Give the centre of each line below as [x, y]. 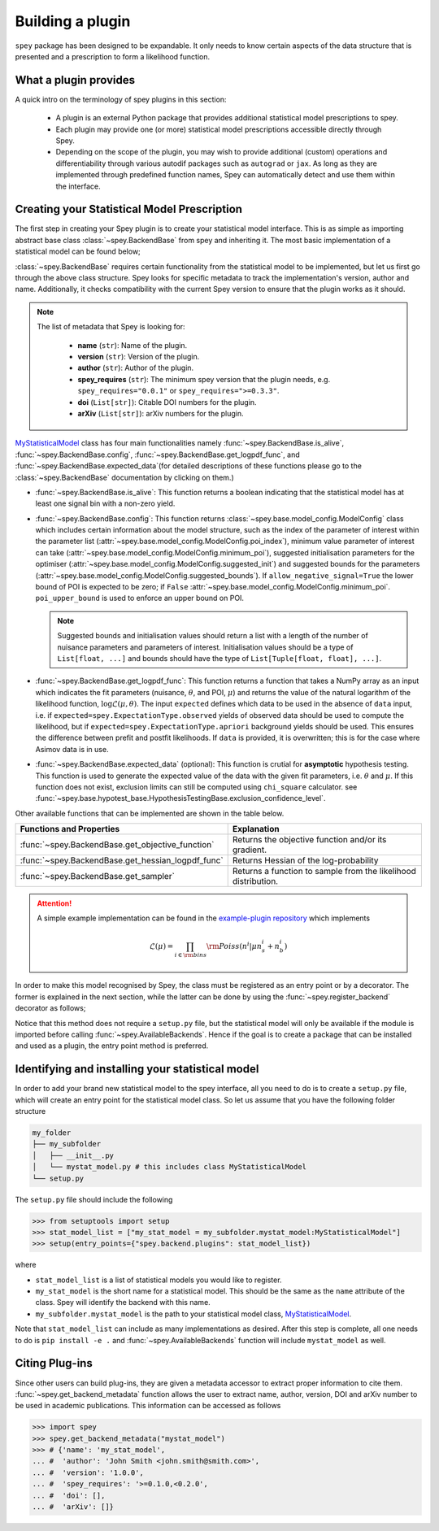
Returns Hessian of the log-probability [305, 860]
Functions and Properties [70, 829]
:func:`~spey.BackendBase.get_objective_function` [117, 845]
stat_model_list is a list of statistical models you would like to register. [159, 1280]
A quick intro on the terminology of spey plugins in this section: [121, 99]
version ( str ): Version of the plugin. [139, 357]
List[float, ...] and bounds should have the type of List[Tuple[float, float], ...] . [219, 658]
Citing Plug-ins [54, 1363]
